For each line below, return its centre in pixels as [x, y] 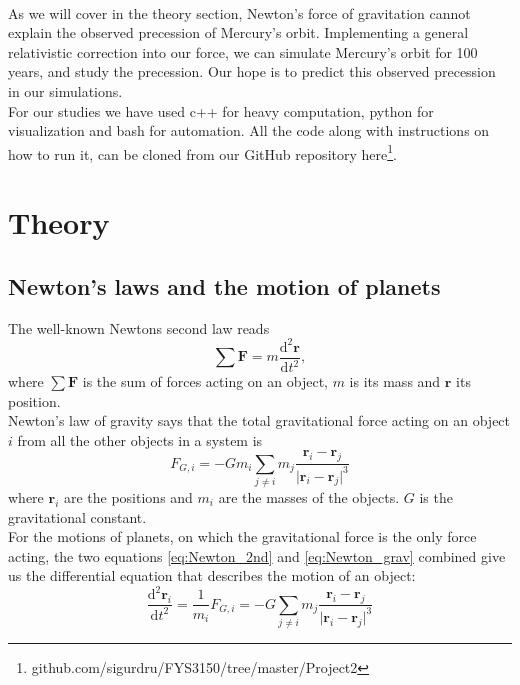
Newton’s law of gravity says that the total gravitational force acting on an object [259, 420]
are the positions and [128, 497]
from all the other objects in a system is [140, 439]
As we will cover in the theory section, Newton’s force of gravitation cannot [239, 12]
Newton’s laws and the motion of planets [224, 285]
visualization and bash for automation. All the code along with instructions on [249, 130]
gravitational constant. [77, 516]
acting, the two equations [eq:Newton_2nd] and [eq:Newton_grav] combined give [257, 555]
